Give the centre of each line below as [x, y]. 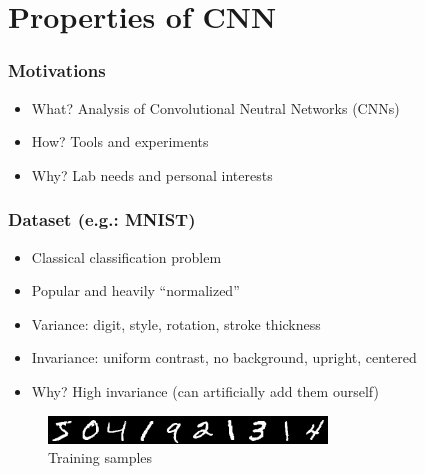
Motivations [57, 70]
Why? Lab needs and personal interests [152, 174]
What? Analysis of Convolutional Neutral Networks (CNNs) [215, 107]
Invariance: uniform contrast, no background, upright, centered [224, 357]
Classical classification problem [126, 256]
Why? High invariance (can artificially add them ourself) [205, 390]
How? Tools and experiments [120, 141]
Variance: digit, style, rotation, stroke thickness [176, 323]
